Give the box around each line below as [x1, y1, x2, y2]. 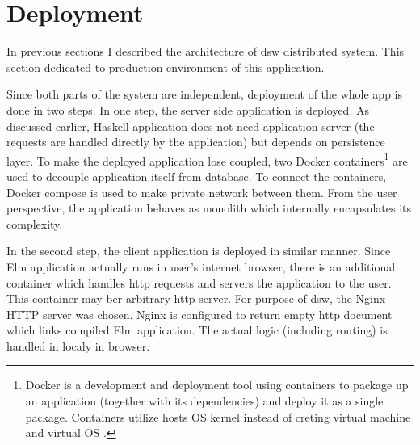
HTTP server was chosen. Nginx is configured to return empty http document [6, 305, 393, 322]
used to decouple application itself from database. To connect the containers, [6, 167, 387, 184]
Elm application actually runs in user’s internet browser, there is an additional [6, 258, 396, 275]
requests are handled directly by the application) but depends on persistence [6, 133, 385, 150]
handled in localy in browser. [6, 337, 150, 354]
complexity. [6, 215, 63, 232]
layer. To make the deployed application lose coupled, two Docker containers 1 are [6, 149, 408, 169]
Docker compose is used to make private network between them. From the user [6, 183, 397, 200]
